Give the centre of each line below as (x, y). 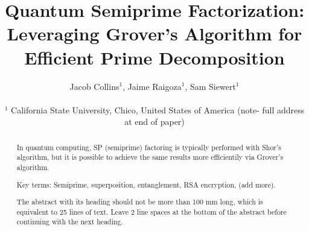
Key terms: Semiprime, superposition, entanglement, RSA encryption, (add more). (146, 184)
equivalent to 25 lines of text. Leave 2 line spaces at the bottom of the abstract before (151, 211)
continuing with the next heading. (70, 222)
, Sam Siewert (210, 86)
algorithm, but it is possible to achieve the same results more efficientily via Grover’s (150, 157)
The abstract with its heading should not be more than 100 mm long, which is (140, 202)
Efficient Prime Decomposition (154, 57)
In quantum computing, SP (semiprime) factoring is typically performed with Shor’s (149, 147)
